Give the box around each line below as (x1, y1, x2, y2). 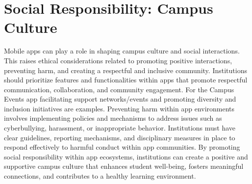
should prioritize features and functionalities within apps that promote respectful (4, 75, 248, 85)
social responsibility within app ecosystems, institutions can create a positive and (4, 151, 248, 161)
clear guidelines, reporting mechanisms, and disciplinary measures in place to (4, 132, 235, 142)
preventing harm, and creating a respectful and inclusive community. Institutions (4, 65, 247, 75)
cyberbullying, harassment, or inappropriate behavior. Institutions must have (4, 123, 236, 133)
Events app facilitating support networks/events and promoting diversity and (4, 94, 236, 104)
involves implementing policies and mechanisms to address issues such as (4, 113, 222, 123)
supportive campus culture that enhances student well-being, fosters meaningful (4, 161, 244, 171)
